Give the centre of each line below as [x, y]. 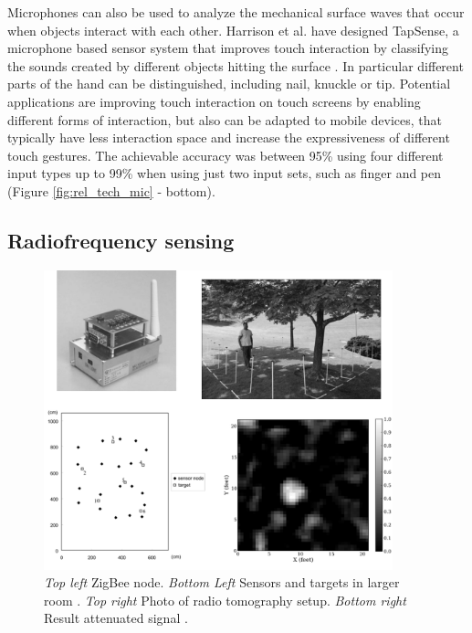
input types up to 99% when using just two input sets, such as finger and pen [225, 173]
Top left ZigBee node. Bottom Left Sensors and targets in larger [222, 582]
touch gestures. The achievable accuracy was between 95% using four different [226, 155]
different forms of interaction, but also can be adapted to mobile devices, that [225, 119]
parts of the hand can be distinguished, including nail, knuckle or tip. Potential [229, 84]
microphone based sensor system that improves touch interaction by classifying [228, 48]
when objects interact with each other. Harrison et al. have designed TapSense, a [233, 30]
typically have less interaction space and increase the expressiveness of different [229, 137]
